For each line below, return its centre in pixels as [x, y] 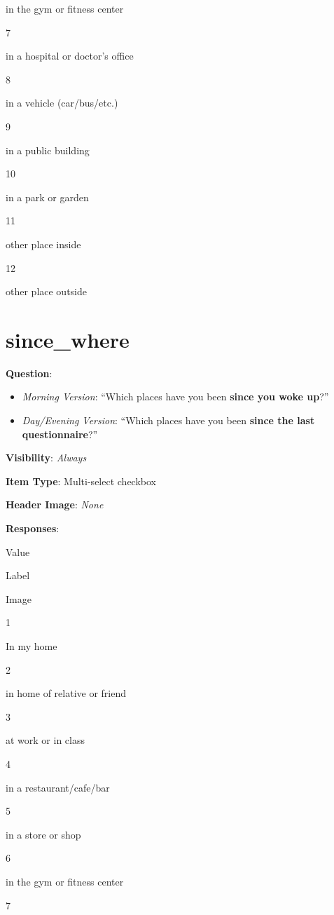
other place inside [43, 244]
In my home [32, 645]
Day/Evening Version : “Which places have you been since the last [168, 420]
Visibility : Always [46, 457]
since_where [68, 339]
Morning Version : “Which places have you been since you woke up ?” [175, 396]
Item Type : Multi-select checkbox [81, 481]
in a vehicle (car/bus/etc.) [62, 103]
